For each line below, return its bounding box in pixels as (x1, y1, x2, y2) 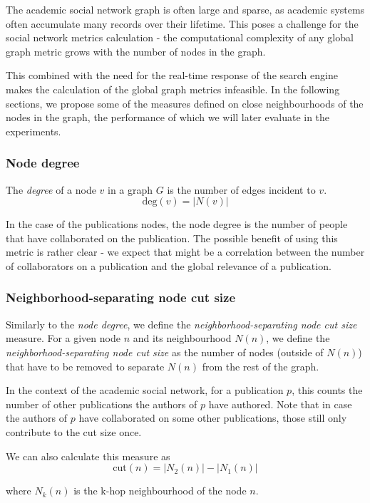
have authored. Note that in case (208, 396, 352, 411)
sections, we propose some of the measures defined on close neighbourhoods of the (6, 95, 364, 110)
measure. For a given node (6, 331, 120, 346)
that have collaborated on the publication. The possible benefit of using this (6, 230, 338, 245)
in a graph (108, 182, 153, 197)
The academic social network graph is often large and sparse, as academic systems (6, 2, 365, 16)
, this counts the (292, 383, 363, 398)
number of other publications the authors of (6, 396, 197, 411)
